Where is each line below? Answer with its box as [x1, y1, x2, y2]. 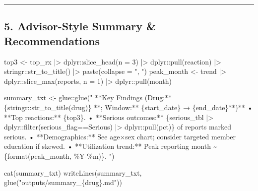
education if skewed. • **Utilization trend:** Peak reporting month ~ [4, 141, 217, 151]
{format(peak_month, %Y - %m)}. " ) [4, 150, 115, 161]
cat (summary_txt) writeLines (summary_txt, [4, 167, 142, 178]
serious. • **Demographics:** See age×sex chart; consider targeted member [4, 131, 236, 141]
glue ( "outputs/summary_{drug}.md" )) [4, 177, 122, 188]
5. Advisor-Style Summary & [4, 18, 156, 34]
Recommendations [4, 33, 100, 48]
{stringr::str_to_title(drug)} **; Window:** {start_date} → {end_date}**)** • [4, 102, 253, 112]
